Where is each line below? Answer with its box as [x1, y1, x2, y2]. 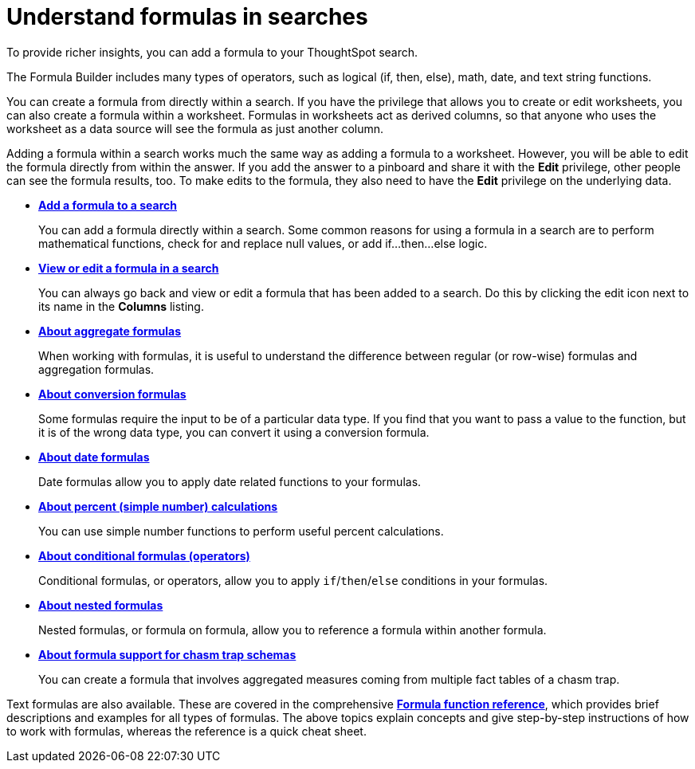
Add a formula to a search [38, 198, 178, 212]
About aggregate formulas [38, 324, 182, 338]
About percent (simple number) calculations [38, 499, 278, 513]
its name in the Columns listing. [38, 299, 204, 313]
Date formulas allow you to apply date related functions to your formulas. [38, 474, 422, 488]
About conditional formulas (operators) [38, 548, 250, 563]
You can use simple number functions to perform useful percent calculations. [38, 524, 444, 538]
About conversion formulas [38, 386, 187, 401]
